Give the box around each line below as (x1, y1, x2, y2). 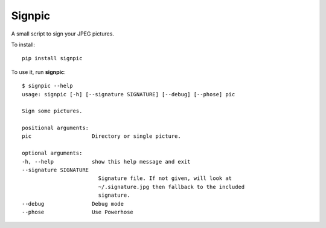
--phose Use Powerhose (22, 208, 134, 215)
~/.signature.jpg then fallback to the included (98, 183, 245, 190)
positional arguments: (22, 125, 89, 132)
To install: (11, 41, 36, 48)
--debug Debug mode (22, 200, 124, 207)
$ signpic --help (22, 82, 73, 90)
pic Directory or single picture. (22, 133, 181, 140)
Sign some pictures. (22, 108, 83, 114)
